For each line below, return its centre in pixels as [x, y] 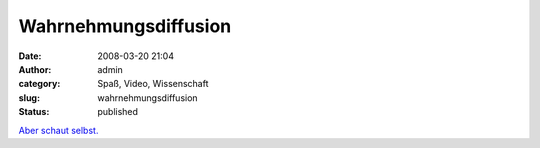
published [118, 112]
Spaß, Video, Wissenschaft [153, 84]
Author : [35, 69]
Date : [30, 56]
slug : [29, 97]
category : [39, 84]
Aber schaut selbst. [58, 130]
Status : [34, 112]
